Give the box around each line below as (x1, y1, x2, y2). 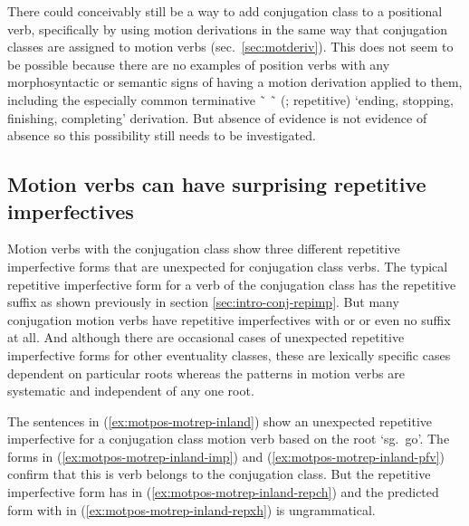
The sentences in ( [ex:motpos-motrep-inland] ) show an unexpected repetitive (7, 411, 432, 430)
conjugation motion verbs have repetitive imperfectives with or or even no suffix (7, 310, 451, 329)
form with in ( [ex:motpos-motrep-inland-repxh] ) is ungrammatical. (7, 500, 376, 519)
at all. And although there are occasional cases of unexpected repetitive (7, 328, 405, 347)
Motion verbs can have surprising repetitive (7, 170, 426, 198)
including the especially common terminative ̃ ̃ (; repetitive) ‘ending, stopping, (7, 90, 454, 109)
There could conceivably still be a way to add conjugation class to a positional (7, 2, 443, 20)
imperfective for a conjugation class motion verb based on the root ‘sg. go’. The (7, 429, 450, 448)
